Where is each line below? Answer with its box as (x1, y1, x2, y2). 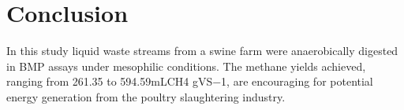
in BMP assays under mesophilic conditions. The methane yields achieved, (6, 57, 366, 74)
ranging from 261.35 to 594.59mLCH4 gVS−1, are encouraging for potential (6, 73, 373, 90)
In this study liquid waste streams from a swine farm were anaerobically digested (6, 42, 398, 59)
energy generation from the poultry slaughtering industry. (6, 88, 286, 104)
